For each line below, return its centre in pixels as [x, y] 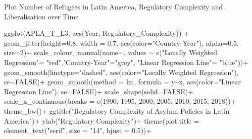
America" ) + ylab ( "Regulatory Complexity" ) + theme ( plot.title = [102, 120]
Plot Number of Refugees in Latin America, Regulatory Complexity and [113, 6]
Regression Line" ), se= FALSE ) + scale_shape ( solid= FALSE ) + [99, 91]
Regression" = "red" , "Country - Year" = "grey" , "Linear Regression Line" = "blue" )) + [126, 62]
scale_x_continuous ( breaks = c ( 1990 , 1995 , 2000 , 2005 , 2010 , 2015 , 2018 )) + [120, 101]
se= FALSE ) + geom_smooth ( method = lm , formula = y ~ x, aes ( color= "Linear [123, 82]
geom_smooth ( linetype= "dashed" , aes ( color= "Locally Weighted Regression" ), [121, 72]
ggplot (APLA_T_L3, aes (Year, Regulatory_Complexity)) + [97, 33]
